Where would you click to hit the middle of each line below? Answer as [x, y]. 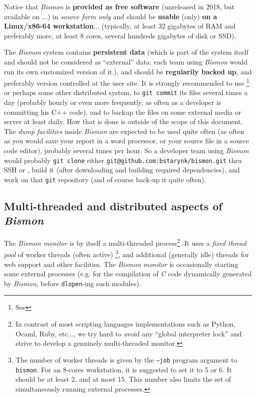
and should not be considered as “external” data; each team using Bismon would [126, 61]
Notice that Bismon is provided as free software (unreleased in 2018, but [119, 6]
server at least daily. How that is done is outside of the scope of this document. [123, 121]
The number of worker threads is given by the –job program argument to [126, 359]
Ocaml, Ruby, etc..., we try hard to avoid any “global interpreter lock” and [128, 333]
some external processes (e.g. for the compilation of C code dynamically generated [128, 274]
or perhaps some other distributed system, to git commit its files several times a [126, 92]
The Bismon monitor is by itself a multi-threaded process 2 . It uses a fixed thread [125, 242]
